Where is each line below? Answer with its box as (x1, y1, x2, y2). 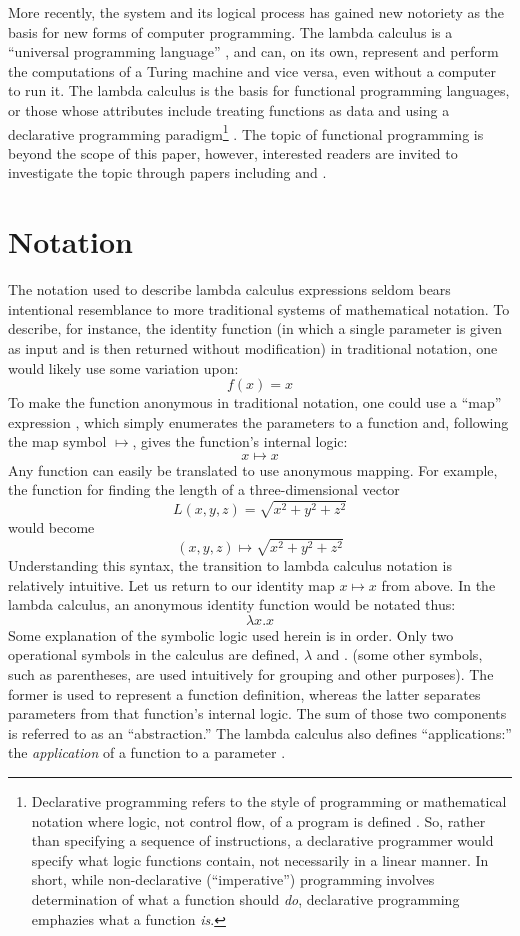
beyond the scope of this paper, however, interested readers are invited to (8, 142, 458, 163)
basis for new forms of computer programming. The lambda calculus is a (8, 21, 453, 42)
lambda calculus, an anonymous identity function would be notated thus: (8, 594, 456, 615)
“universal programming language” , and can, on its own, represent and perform (8, 41, 499, 62)
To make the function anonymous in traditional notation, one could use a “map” (8, 392, 502, 413)
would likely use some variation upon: (8, 357, 239, 378)
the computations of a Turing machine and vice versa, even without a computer (8, 60, 496, 81)
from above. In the (381, 574, 496, 595)
